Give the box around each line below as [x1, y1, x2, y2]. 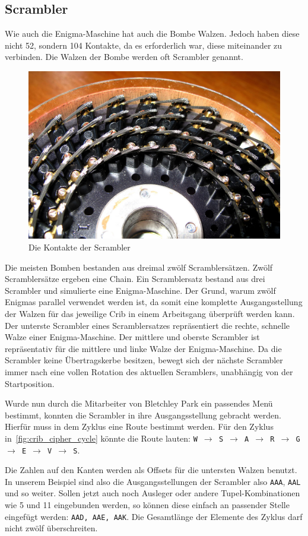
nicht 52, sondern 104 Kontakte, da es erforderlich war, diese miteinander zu [5, 39, 282, 51]
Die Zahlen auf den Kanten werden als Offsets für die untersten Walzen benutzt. [5, 464, 297, 476]
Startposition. [5, 377, 55, 389]
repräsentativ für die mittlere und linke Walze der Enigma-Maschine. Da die [5, 342, 282, 354]
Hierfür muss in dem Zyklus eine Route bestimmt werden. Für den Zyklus [5, 420, 274, 433]
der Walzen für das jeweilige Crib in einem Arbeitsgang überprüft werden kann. [5, 307, 295, 319]
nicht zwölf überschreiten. [5, 522, 98, 534]
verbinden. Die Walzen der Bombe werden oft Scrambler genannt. [5, 50, 243, 63]
